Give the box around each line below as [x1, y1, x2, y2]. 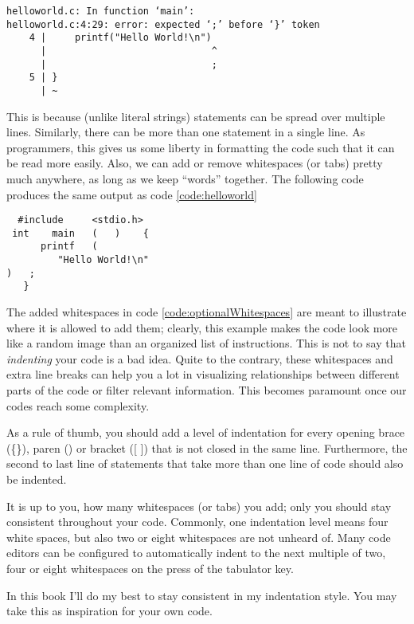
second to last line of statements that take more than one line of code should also [6, 455, 404, 472]
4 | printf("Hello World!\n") [29, 32, 212, 44]
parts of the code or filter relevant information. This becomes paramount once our [6, 382, 407, 398]
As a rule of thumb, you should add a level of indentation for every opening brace [6, 424, 405, 441]
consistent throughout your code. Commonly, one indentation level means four [6, 513, 389, 530]
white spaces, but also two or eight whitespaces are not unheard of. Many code [6, 528, 391, 545]
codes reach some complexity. [6, 397, 150, 414]
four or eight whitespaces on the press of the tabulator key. [6, 560, 294, 576]
